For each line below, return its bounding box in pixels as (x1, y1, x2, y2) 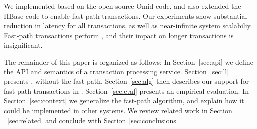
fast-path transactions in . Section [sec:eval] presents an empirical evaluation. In (4, 85, 249, 96)
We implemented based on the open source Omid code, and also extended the (4, 1, 241, 11)
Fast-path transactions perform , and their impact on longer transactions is (4, 30, 234, 40)
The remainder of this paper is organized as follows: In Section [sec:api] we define (4, 56, 253, 66)
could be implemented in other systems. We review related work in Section (4, 105, 232, 115)
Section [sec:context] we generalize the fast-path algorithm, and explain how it (4, 95, 244, 106)
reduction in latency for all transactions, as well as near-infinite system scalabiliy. (4, 20, 252, 31)
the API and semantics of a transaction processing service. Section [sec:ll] (4, 66, 229, 76)
